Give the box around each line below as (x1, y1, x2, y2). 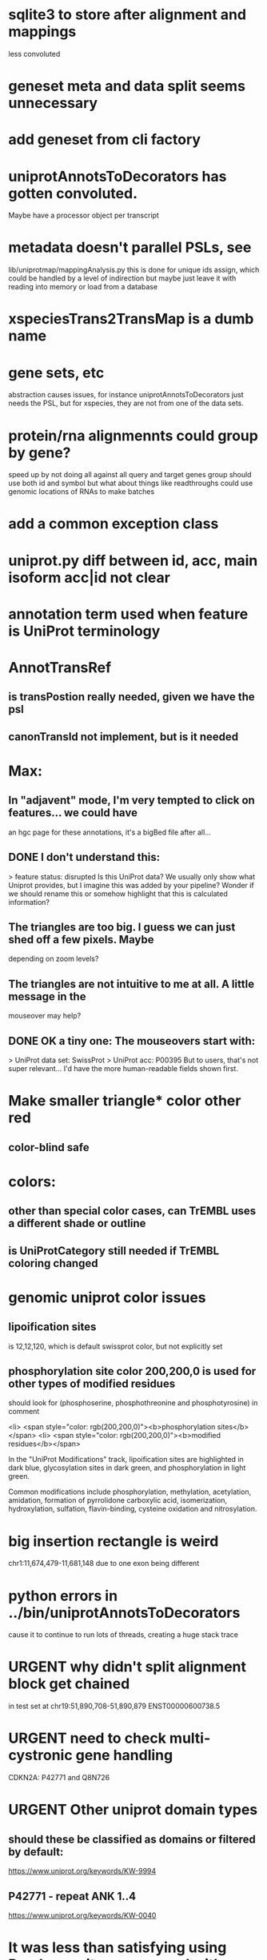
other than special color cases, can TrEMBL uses (8, 1205, 257, 1218)
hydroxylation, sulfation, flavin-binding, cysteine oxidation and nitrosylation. (8, 1504, 257, 1514)
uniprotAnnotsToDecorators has (8, 167, 227, 185)
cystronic (8, 1747, 74, 1764)
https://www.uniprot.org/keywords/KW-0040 (8, 1910, 157, 1920)
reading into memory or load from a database (8, 282, 158, 292)
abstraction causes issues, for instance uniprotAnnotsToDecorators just (8, 390, 244, 400)
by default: (8, 1845, 64, 1858)
